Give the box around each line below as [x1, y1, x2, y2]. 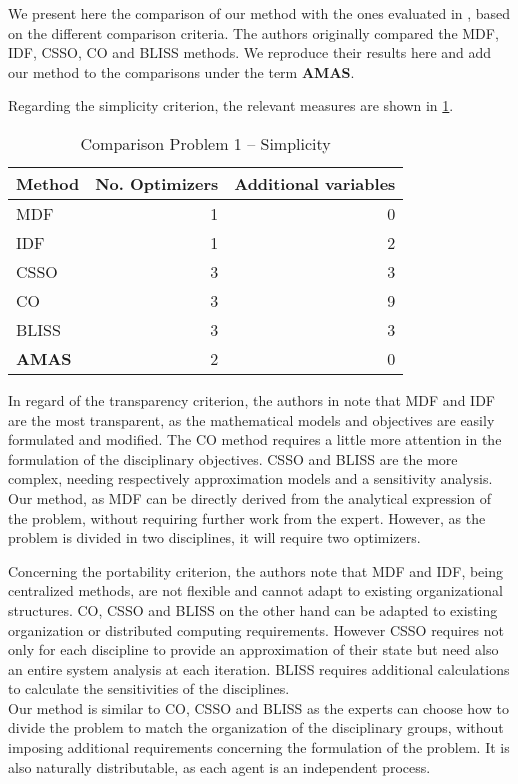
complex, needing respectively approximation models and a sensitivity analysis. [8, 468, 493, 489]
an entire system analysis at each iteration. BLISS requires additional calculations [8, 658, 510, 679]
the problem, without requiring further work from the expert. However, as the [8, 507, 486, 528]
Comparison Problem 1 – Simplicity [80, 131, 331, 155]
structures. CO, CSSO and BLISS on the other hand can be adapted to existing [8, 599, 498, 620]
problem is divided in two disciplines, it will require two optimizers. [8, 527, 421, 548]
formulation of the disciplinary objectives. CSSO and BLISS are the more [8, 448, 458, 469]
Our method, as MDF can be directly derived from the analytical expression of [8, 487, 492, 508]
